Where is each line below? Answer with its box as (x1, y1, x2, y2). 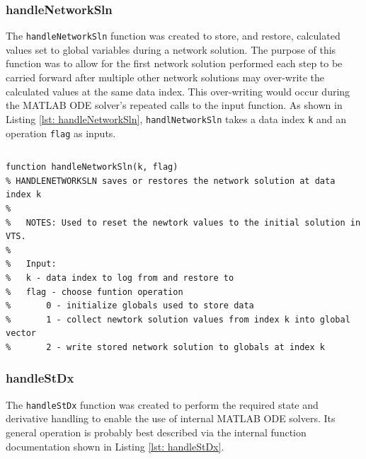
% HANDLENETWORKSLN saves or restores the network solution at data (6, 175, 336, 186)
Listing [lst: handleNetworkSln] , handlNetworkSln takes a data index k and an (6, 111, 347, 126)
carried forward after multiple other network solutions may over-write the (6, 70, 325, 85)
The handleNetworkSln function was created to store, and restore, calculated (6, 28, 341, 43)
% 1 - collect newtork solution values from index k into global (6, 314, 350, 325)
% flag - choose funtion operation (6, 286, 183, 297)
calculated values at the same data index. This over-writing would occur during (6, 83, 350, 98)
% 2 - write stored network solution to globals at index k (6, 342, 326, 352)
